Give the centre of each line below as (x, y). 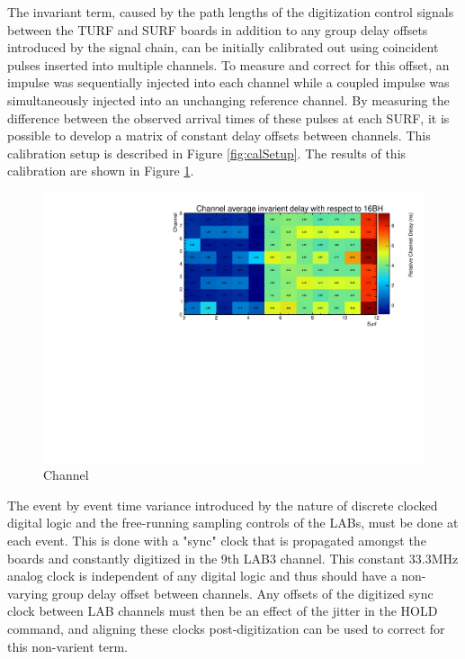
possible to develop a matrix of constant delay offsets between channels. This (219, 135)
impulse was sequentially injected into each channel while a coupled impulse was (228, 82)
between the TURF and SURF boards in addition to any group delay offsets (218, 29)
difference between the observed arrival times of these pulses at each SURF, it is (228, 117)
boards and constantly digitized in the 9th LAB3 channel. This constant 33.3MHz (233, 558)
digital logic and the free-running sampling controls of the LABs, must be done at (233, 523)
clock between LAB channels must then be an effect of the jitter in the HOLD (223, 611)
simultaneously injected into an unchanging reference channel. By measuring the (228, 99)
